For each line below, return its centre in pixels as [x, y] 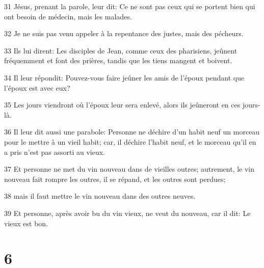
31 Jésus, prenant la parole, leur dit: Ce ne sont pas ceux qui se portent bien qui [130, 6]
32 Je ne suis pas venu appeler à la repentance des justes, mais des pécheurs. [124, 33]
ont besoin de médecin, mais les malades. [68, 16]
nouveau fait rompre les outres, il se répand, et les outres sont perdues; [115, 179]
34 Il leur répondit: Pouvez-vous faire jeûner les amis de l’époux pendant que [124, 77]
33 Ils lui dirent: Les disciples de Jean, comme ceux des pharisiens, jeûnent [121, 50]
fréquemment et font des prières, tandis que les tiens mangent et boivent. [118, 60]
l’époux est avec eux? [37, 87]
